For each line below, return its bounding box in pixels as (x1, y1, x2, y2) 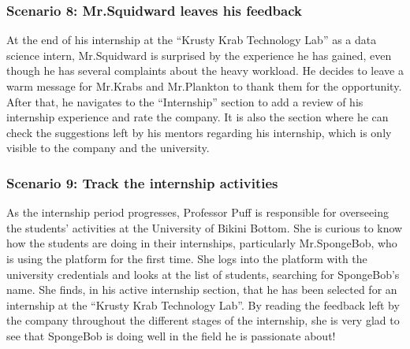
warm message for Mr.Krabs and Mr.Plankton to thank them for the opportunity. (6, 78, 402, 94)
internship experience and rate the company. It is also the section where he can (6, 109, 389, 125)
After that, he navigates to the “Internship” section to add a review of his (6, 93, 363, 110)
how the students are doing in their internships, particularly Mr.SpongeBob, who (6, 235, 397, 251)
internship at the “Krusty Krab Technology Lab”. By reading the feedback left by (6, 296, 400, 313)
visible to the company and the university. (6, 139, 210, 156)
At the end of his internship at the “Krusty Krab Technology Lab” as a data (6, 32, 377, 48)
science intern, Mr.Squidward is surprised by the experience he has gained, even (6, 46, 392, 63)
